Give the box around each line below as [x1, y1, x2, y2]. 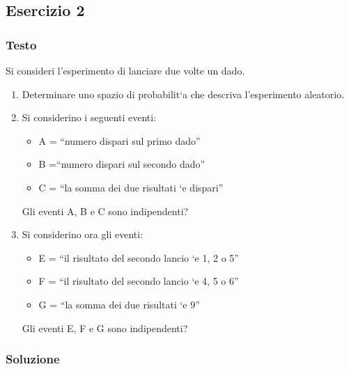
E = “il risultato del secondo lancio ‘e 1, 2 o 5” [38, 250, 239, 265]
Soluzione [6, 350, 60, 368]
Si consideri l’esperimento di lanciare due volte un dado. [6, 63, 245, 77]
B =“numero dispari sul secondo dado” [38, 157, 205, 171]
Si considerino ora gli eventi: [22, 227, 144, 242]
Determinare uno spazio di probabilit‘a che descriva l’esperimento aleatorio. [22, 86, 345, 101]
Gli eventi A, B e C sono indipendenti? [22, 203, 189, 218]
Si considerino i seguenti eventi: [22, 110, 157, 125]
